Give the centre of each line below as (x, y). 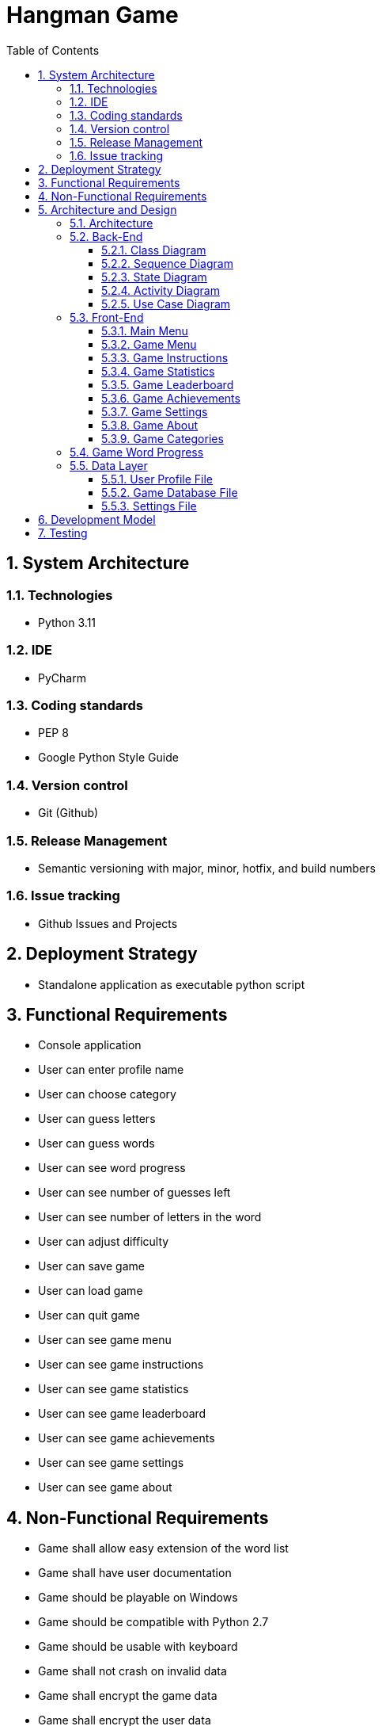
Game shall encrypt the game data (128, 1696)
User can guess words (96, 1144)
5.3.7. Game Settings (155, 411)
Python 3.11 (67, 622)
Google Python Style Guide (108, 758)
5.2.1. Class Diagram (154, 250)
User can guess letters (97, 1119)
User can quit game (89, 1316)
